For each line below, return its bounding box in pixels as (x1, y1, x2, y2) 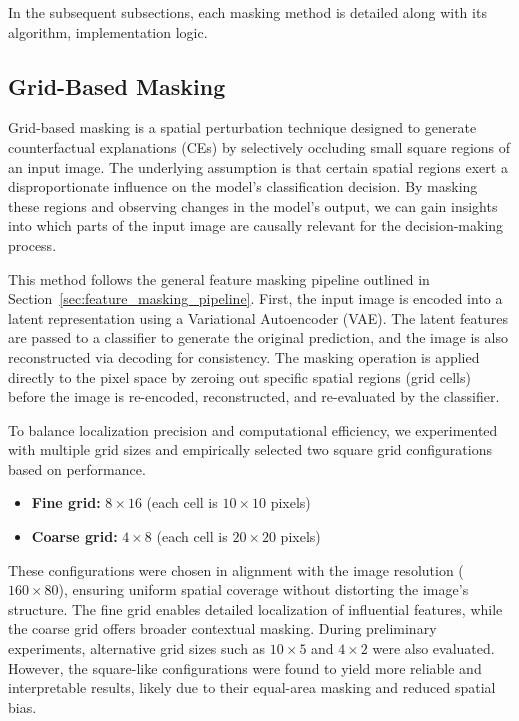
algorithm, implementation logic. (8, 21, 208, 42)
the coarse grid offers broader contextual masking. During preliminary (8, 618, 437, 639)
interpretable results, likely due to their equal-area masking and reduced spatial (8, 677, 496, 698)
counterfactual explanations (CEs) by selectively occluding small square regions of (8, 136, 511, 157)
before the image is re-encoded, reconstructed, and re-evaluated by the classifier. (8, 386, 500, 407)
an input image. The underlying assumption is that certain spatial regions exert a (8, 156, 508, 177)
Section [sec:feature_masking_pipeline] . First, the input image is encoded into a (8, 288, 503, 309)
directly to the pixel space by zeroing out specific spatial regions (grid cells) (8, 366, 471, 387)
